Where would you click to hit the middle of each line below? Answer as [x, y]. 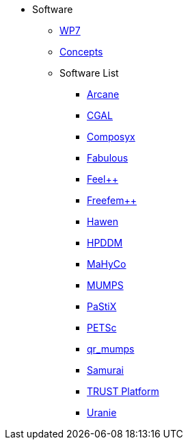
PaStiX [102, 306]
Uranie [102, 412]
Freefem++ [112, 200]
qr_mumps [111, 349]
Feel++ [103, 179]
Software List [89, 73]
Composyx [111, 137]
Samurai [105, 370]
